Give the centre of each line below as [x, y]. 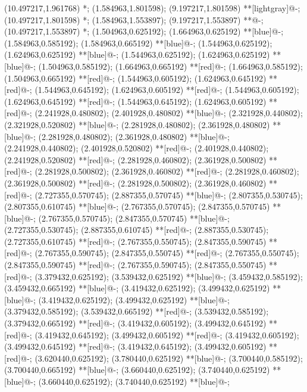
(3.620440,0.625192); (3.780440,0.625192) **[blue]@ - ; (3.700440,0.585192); [169, 358]
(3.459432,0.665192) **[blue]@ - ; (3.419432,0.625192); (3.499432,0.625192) [137, 288]
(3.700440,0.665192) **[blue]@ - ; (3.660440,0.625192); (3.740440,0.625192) [137, 370]
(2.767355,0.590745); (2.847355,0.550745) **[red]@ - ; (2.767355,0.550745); [167, 253]
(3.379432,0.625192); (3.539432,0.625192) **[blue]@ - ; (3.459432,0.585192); [169, 276]
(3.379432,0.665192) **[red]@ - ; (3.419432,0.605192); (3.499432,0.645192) [135, 323]
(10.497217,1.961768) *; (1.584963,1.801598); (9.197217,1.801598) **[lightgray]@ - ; [152, 8]
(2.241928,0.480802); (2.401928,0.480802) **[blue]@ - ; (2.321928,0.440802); [169, 113]
